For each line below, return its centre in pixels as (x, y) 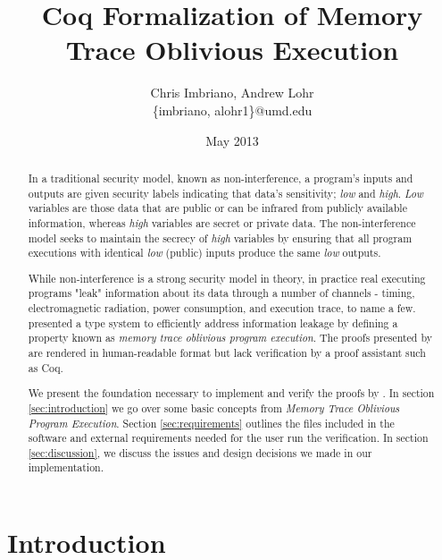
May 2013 (232, 140)
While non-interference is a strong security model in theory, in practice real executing (227, 278)
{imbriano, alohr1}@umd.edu (232, 110)
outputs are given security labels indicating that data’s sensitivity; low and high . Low (225, 193)
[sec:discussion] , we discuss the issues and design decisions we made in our (200, 452)
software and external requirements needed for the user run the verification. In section (228, 438)
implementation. (66, 467)
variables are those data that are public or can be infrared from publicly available (217, 208)
